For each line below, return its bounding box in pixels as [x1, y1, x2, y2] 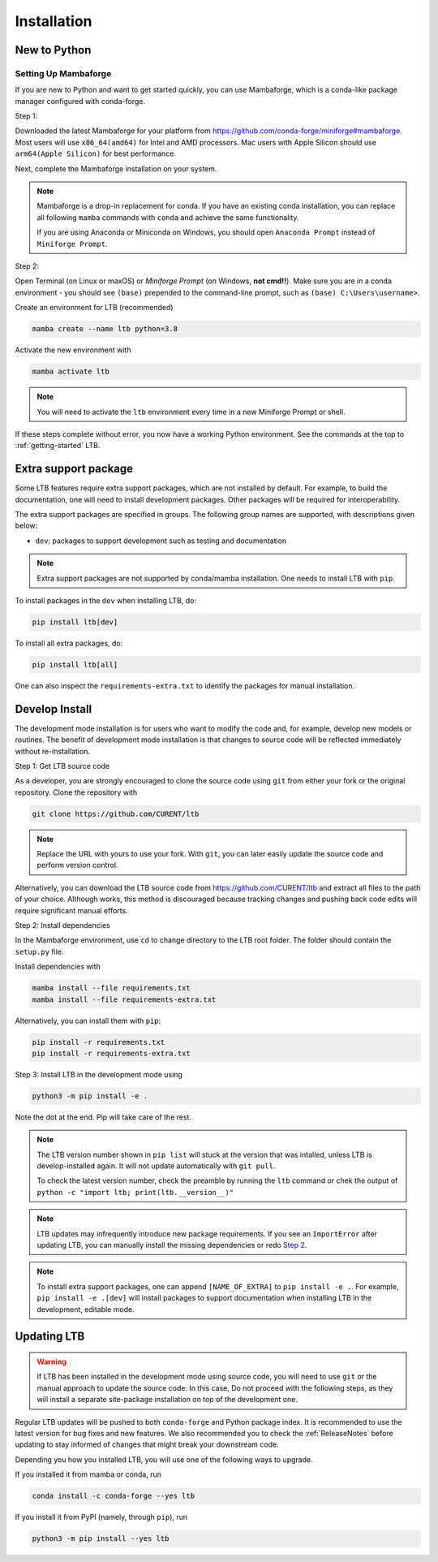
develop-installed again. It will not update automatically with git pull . [36, 1161, 276, 1171]
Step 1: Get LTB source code [15, 761, 109, 770]
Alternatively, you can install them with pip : [15, 1016, 161, 1025]
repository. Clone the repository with [15, 787, 138, 797]
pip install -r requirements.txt [32, 1038, 165, 1046]
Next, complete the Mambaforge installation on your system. [15, 163, 217, 174]
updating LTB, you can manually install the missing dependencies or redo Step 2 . [36, 1241, 307, 1250]
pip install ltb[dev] [32, 617, 118, 627]
